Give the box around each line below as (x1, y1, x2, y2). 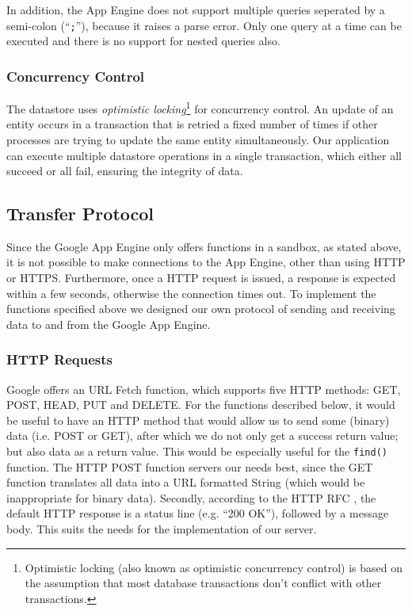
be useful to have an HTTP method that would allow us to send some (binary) (6, 411, 390, 428)
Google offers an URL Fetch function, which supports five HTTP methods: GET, (6, 380, 401, 397)
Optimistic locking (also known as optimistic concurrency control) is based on (25, 559, 402, 575)
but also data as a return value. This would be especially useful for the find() (6, 443, 387, 460)
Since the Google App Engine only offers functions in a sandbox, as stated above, (6, 238, 402, 254)
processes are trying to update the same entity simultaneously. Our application (6, 131, 390, 147)
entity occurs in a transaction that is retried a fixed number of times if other (6, 116, 378, 132)
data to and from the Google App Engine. (6, 315, 211, 332)
